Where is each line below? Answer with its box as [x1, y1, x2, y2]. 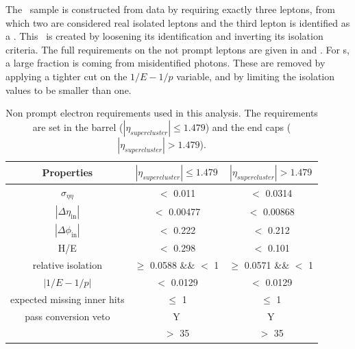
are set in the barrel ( [32, 119, 123, 134]
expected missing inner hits [10, 291, 125, 306]
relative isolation [32, 258, 102, 272]
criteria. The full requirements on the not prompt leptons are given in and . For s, [5, 42, 350, 56]
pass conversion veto [25, 309, 110, 323]
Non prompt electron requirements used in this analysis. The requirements [5, 106, 318, 120]
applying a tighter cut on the [5, 69, 127, 83]
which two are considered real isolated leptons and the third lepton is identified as [5, 15, 350, 29]
